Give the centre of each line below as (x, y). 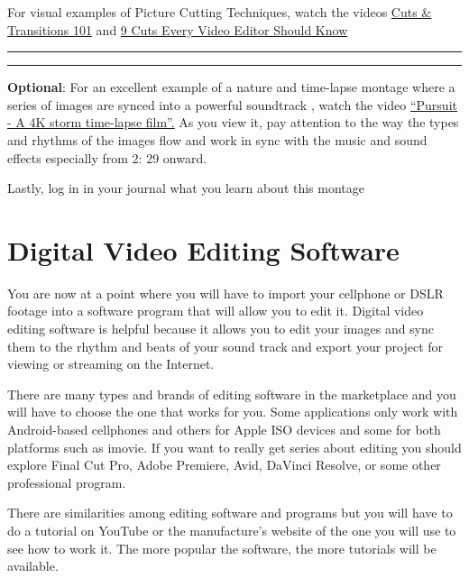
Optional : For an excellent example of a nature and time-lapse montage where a (231, 87)
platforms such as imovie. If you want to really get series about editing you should (234, 447)
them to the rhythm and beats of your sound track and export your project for (225, 346)
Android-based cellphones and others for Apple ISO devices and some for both (224, 430)
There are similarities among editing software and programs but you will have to (230, 513)
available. (33, 566)
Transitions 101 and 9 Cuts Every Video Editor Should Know (178, 29)
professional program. (67, 482)
